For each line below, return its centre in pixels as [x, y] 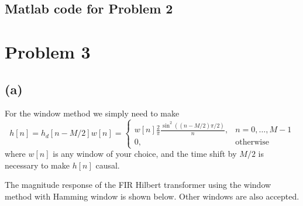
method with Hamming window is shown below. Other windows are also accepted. [152, 196]
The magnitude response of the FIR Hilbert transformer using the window [138, 185]
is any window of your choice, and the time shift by [145, 154]
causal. [108, 165]
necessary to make [37, 165]
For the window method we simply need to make [92, 113]
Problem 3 [48, 51]
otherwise [252, 143]
